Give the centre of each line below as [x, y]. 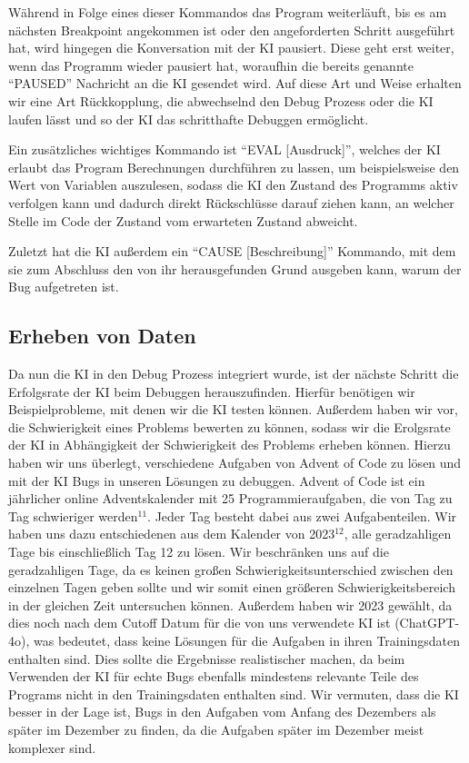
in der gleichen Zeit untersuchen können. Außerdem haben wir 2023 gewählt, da [230, 604]
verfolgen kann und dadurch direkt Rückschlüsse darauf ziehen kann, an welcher [231, 202]
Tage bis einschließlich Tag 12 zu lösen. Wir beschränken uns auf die [199, 552]
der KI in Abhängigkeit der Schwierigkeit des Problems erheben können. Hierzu [230, 445]
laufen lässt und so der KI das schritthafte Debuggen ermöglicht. [189, 119]
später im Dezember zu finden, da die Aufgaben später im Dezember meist [216, 729]
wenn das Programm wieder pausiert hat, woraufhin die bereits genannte [211, 65]
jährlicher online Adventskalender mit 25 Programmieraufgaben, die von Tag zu [230, 498]
